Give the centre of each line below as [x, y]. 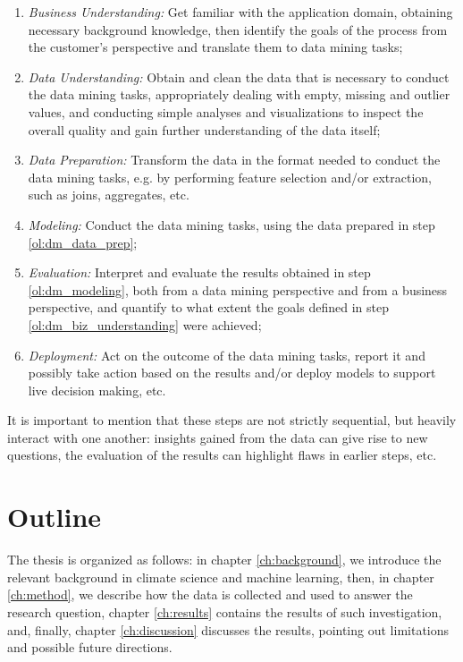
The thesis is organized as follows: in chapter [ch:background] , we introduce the [224, 560]
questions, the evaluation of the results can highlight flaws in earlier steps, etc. [222, 455]
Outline [55, 517]
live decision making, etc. [97, 390]
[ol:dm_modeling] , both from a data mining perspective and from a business [238, 289]
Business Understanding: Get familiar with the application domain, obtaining [240, 12]
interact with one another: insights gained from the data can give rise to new [218, 437]
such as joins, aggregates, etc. [109, 195]
